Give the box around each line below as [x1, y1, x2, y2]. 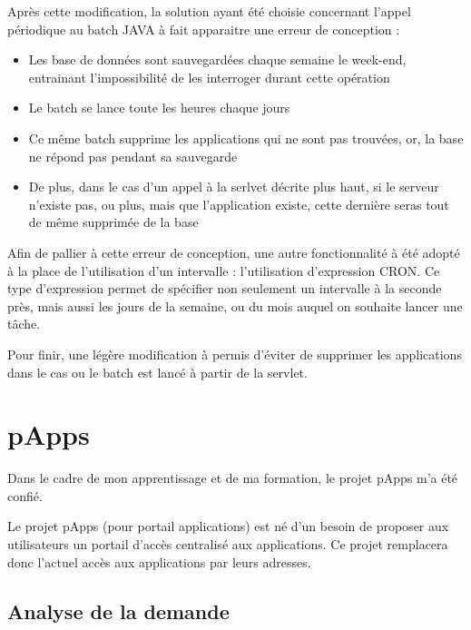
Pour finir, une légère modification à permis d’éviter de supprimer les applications [7, 344, 462, 363]
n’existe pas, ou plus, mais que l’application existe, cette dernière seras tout [28, 194, 449, 213]
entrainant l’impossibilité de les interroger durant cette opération [28, 67, 390, 86]
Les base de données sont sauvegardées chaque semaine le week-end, [28, 50, 407, 69]
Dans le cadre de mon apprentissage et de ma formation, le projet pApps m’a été [7, 468, 458, 487]
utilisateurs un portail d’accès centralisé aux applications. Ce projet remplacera [7, 535, 448, 553]
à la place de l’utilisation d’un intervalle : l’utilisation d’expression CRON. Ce [7, 261, 440, 280]
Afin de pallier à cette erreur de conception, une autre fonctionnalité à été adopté [7, 242, 460, 261]
